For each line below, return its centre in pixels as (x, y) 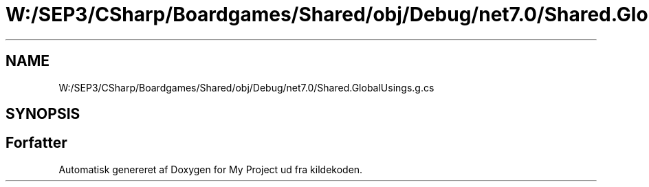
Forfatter (36, 143)
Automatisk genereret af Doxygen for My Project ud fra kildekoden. (211, 169)
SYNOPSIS (43, 114)
